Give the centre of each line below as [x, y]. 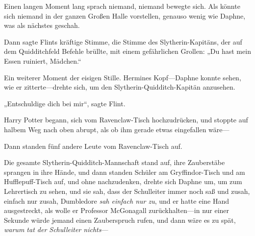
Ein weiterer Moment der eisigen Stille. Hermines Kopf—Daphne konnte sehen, [123, 77]
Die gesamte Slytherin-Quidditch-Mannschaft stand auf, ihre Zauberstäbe [115, 162]
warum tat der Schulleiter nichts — [56, 229]
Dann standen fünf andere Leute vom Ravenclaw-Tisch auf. [93, 146]
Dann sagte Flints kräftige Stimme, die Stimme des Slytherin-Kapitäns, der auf [123, 41]
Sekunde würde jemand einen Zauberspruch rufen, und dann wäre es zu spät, [120, 220]
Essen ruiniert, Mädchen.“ [43, 60]
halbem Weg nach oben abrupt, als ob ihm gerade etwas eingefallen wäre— [117, 129]
